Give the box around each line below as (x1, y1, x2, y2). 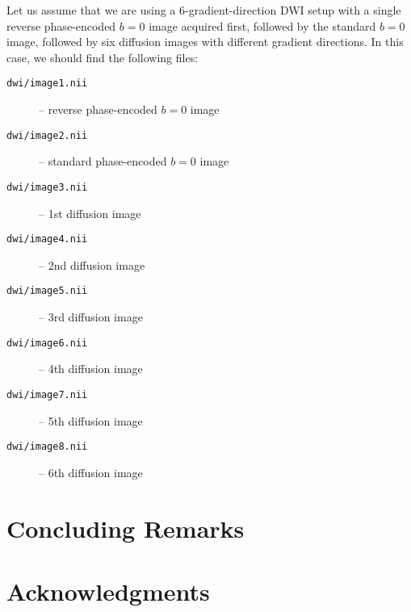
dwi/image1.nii (6, 78, 88, 90)
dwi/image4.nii (6, 233, 88, 245)
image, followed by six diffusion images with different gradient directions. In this (6, 33, 404, 50)
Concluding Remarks (6, 511, 245, 544)
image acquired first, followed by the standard (149, 17, 376, 34)
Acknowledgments (6, 574, 210, 607)
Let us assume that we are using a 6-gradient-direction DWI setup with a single (6, 2, 401, 18)
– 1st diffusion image (39, 204, 141, 221)
